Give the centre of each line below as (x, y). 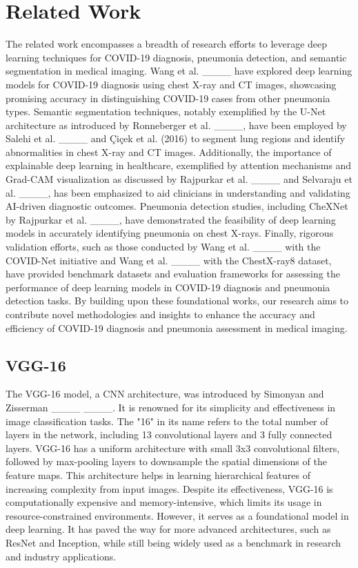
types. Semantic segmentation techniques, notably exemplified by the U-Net (166, 111)
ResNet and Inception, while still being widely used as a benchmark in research (173, 542)
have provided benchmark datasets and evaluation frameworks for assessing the (173, 274)
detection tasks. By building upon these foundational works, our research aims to (177, 301)
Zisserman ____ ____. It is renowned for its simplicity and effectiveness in (171, 407)
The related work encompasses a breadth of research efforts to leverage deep (167, 44)
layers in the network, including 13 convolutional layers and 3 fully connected (169, 434)
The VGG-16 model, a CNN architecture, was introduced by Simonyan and (165, 394)
